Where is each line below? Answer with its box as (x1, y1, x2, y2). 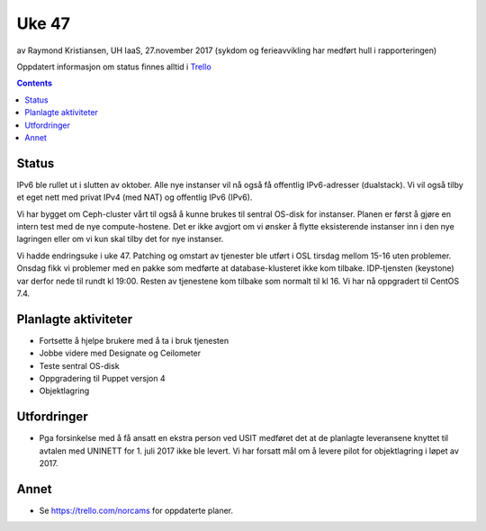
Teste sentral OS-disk (39, 360, 121, 371)
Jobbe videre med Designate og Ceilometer (39, 347, 202, 359)
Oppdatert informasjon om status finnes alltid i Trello (16, 61, 211, 72)
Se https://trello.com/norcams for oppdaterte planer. (39, 505, 234, 516)
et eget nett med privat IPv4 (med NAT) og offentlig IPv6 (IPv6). (16, 192, 253, 202)
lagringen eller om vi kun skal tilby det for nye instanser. (16, 234, 224, 245)
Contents (16, 77, 53, 89)
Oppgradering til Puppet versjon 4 (39, 373, 166, 383)
